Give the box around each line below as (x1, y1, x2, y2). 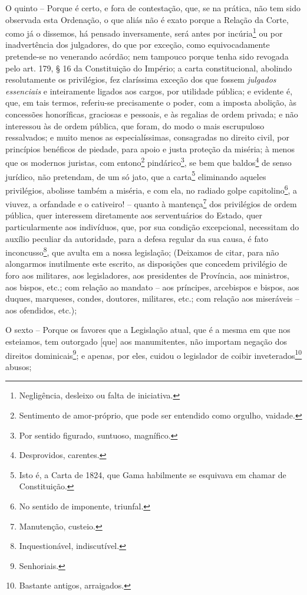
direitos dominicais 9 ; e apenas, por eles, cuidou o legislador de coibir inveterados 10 (5, 347, 302, 361)
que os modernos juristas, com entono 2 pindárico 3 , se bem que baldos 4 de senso (5, 155, 292, 169)
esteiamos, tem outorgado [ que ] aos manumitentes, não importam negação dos (5, 335, 288, 347)
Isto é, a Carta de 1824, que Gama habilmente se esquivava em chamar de (19, 468, 286, 480)
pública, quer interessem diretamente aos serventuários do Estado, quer (5, 209, 263, 221)
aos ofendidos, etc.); (5, 303, 77, 316)
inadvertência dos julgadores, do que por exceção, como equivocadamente (5, 38, 270, 51)
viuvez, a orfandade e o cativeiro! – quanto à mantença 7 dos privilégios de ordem (5, 196, 297, 210)
